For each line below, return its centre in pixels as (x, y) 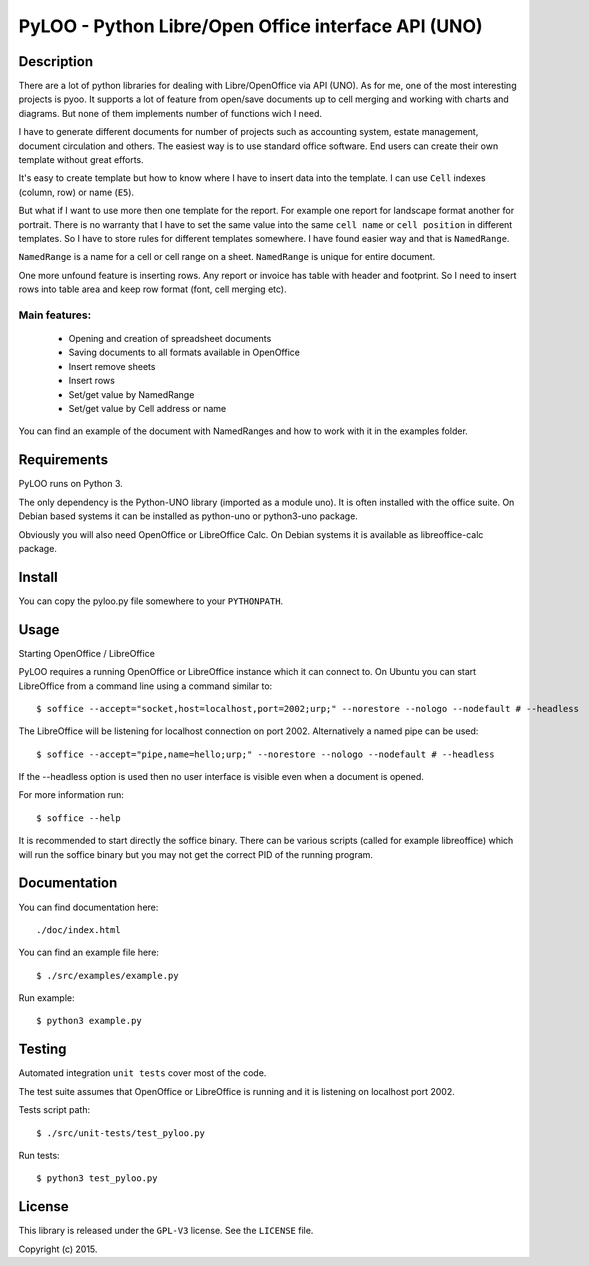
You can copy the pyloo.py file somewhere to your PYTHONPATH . (151, 601)
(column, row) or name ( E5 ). (76, 192)
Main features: (55, 315)
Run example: (46, 998)
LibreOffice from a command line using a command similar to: (145, 686)
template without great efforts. (81, 160)
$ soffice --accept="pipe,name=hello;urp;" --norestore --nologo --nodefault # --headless (265, 754)
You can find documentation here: (88, 907)
